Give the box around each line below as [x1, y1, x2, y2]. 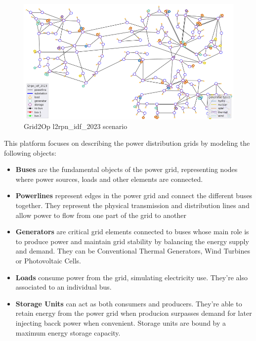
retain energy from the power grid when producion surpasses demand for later [15, 308, 252, 318]
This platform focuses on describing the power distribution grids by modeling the [4, 138, 250, 148]
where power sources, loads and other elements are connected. [15, 173, 203, 184]
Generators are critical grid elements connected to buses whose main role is [15, 226, 249, 237]
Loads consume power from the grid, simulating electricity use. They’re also [15, 272, 248, 282]
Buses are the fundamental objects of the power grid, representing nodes [15, 164, 238, 174]
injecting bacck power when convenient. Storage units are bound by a [15, 317, 226, 328]
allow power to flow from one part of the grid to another [15, 210, 186, 220]
